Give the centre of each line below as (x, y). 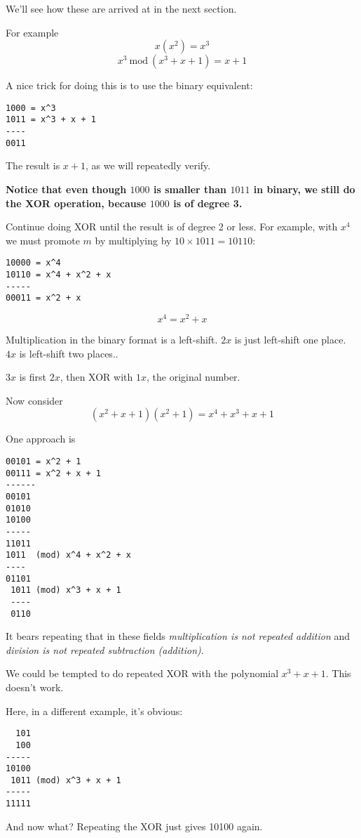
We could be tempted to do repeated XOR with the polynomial (142, 673)
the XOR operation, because (76, 203)
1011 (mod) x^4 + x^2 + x (68, 555)
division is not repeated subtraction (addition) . (105, 649)
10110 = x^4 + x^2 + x (59, 275)
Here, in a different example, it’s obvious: (94, 711)
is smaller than (190, 189)
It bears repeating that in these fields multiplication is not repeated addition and (178, 636)
